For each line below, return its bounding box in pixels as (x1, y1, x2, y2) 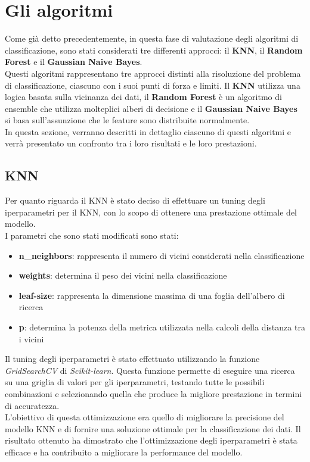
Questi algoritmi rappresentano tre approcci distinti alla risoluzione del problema (5, 67, 301, 79)
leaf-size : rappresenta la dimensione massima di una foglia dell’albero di (18, 289, 285, 301)
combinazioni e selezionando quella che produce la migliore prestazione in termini (5, 387, 302, 399)
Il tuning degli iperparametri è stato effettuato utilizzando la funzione (5, 352, 260, 365)
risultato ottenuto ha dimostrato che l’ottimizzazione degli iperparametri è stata (5, 434, 297, 447)
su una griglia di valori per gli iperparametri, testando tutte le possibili (5, 376, 265, 388)
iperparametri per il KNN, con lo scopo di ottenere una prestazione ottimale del (5, 205, 297, 218)
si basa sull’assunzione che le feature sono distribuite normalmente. (5, 114, 250, 126)
